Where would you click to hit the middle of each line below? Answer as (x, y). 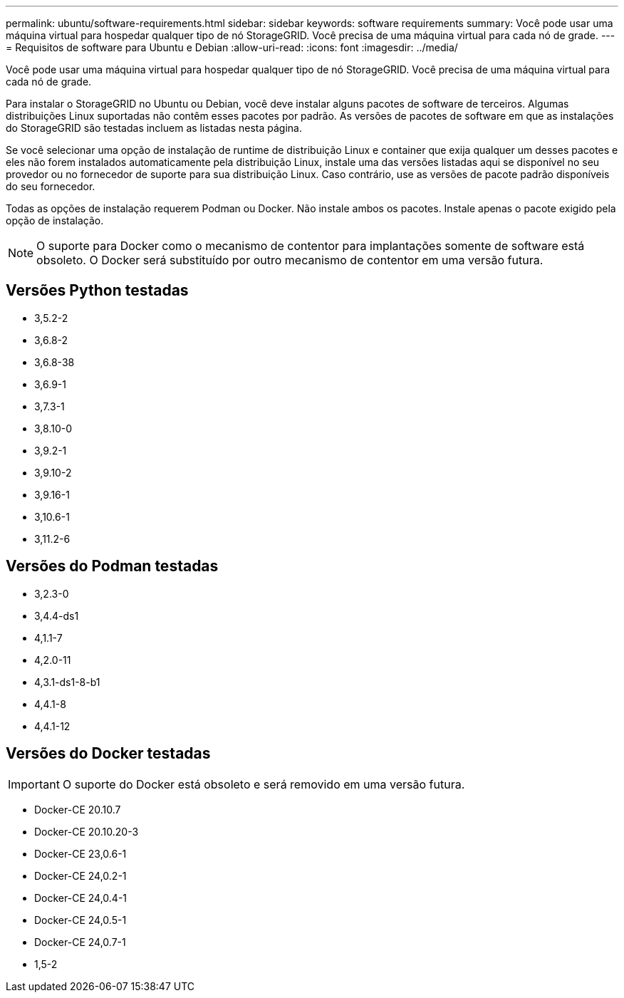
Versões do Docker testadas (108, 754)
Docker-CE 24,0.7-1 (80, 942)
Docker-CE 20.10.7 (78, 809)
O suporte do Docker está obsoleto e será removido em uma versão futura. (264, 784)
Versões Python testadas (97, 291)
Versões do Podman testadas (112, 566)
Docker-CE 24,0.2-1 (80, 875)
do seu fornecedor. (51, 186)
